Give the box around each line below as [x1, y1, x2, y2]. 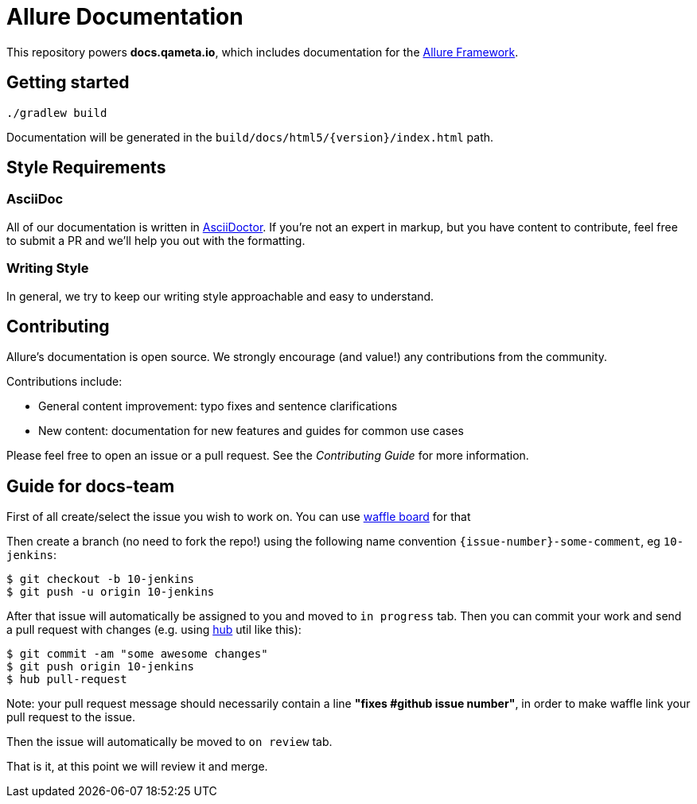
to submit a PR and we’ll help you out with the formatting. [6, 233, 306, 247]
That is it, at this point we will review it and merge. [6, 759, 268, 774]
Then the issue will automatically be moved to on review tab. [6, 735, 333, 749]
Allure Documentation [6, 3, 243, 30]
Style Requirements [6, 157, 166, 178]
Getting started [6, 72, 130, 93]
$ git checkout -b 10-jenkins [6, 573, 195, 586]
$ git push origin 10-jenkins [6, 660, 195, 674]
